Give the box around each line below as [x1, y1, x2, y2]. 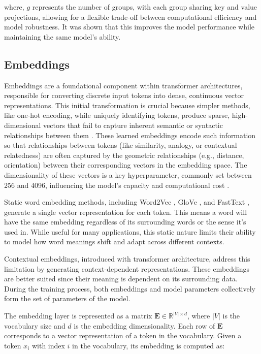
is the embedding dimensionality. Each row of [74, 320, 215, 331]
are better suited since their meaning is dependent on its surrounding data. [4, 273, 238, 284]
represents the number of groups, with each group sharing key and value [32, 2, 257, 12]
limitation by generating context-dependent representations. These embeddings [4, 263, 250, 274]
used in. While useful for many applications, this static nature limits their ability [4, 226, 256, 237]
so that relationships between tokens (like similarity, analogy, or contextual [4, 140, 237, 150]
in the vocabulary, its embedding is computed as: [72, 340, 225, 350]
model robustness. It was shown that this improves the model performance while [4, 21, 254, 32]
